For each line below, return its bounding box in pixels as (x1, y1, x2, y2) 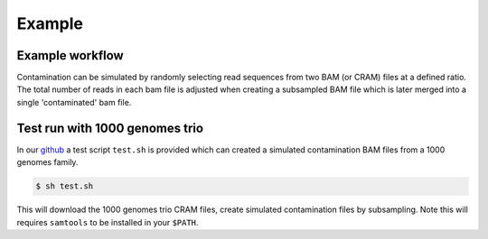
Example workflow (16, 48, 124, 63)
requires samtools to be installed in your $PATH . (16, 216, 199, 227)
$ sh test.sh (35, 181, 94, 191)
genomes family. (16, 157, 79, 168)
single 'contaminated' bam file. (16, 97, 132, 107)
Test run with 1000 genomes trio (16, 120, 203, 135)
